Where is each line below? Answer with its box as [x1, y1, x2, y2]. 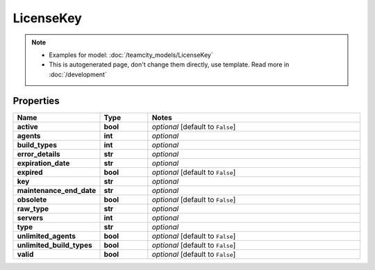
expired [17, 167, 43, 177]
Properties [12, 94, 60, 107]
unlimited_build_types [17, 240, 93, 250]
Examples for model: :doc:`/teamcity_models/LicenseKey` [49, 51, 213, 59]
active [17, 121, 38, 131]
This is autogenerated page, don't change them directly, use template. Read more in [49, 60, 290, 69]
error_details [17, 149, 60, 159]
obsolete [17, 194, 47, 204]
